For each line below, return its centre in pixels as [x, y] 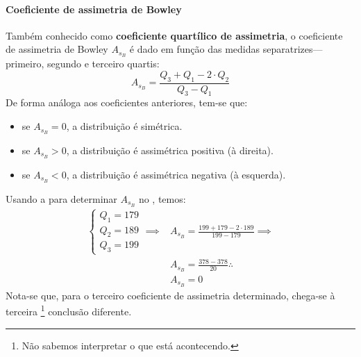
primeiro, [25, 64]
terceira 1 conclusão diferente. [69, 310]
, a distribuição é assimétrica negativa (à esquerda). [176, 174]
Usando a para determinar [61, 198]
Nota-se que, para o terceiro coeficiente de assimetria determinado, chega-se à [170, 295]
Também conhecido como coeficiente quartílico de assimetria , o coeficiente [174, 35]
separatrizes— [293, 49]
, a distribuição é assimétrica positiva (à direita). [170, 150]
